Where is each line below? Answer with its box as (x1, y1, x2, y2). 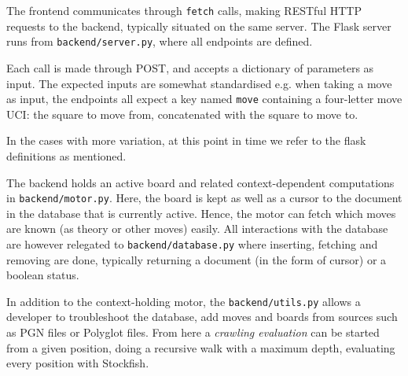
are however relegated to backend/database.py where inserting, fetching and (6, 235, 378, 252)
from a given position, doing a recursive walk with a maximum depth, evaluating (6, 339, 395, 356)
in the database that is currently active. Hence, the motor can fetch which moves (6, 205, 396, 221)
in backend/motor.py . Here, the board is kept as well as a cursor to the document (6, 190, 402, 206)
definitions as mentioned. (6, 147, 127, 164)
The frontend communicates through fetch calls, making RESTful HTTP (6, 2, 362, 18)
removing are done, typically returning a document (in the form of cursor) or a (6, 251, 387, 267)
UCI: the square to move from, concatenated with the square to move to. (6, 105, 358, 122)
